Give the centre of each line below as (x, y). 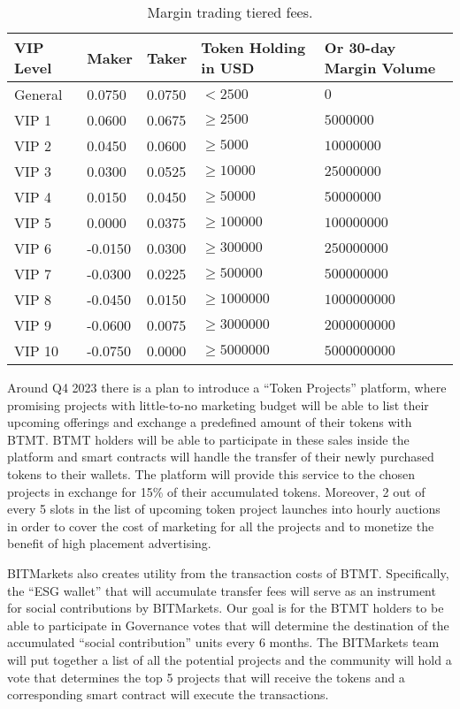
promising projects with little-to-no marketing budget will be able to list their (218, 404)
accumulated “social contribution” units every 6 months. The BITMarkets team (223, 642)
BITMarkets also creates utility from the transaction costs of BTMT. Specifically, (228, 572)
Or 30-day (360, 47)
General (38, 94)
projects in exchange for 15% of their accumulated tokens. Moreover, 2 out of (216, 491)
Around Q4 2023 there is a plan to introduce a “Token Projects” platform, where (227, 387)
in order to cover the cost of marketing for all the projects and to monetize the (221, 526)
